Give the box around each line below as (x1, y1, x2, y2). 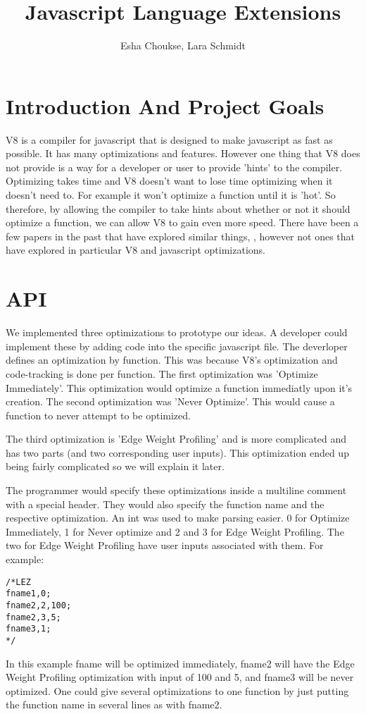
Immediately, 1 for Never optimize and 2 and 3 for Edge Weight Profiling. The (6, 524, 344, 538)
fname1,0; (6, 589, 51, 599)
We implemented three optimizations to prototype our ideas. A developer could (6, 325, 348, 340)
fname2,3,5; (6, 612, 61, 622)
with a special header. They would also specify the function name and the (6, 496, 324, 511)
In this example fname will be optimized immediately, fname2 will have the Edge (6, 655, 355, 670)
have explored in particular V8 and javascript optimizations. (6, 242, 266, 257)
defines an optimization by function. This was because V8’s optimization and (6, 352, 338, 367)
